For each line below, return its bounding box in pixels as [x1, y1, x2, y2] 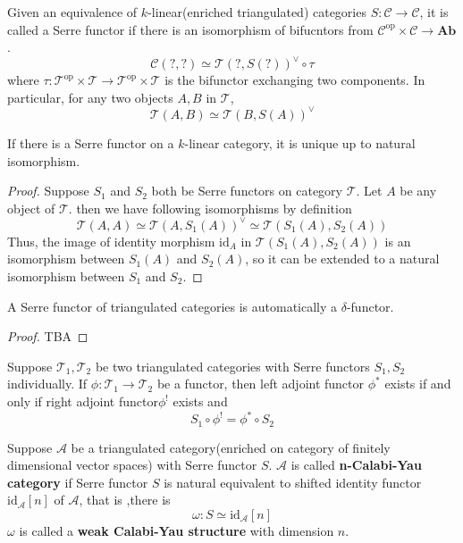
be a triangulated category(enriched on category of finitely [71, 438, 391, 456]
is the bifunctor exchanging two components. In [164, 71, 425, 89]
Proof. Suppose [7, 181, 89, 200]
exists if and [384, 374, 451, 393]
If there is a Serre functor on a [7, 133, 174, 152]
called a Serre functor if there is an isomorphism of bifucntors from [7, 20, 374, 38]
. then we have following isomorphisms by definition [68, 198, 352, 217]
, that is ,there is [79, 490, 171, 509]
